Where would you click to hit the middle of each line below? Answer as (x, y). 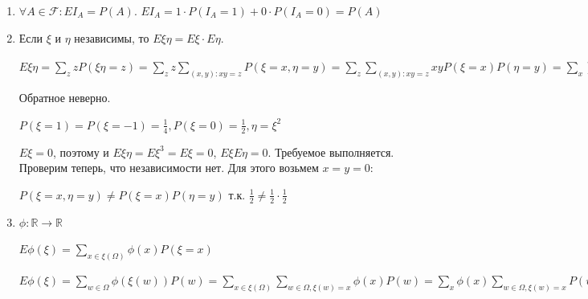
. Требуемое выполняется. (331, 152)
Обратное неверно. (65, 98)
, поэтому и (81, 152)
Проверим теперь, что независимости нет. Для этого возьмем (169, 168)
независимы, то (112, 37)
